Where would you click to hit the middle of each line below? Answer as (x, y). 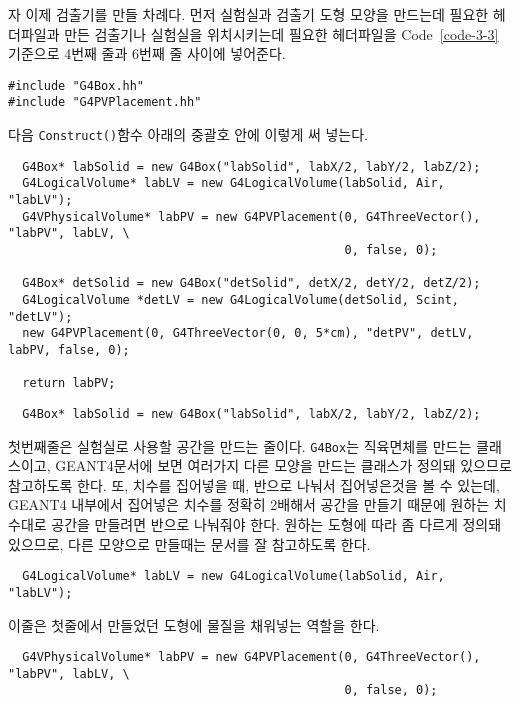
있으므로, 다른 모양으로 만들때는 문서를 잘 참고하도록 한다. (189, 543)
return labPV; (69, 383)
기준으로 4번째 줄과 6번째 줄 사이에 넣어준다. (147, 53)
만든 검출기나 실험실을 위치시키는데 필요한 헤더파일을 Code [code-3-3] (281, 33)
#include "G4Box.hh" (76, 85)
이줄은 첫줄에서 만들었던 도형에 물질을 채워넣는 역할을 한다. (194, 624)
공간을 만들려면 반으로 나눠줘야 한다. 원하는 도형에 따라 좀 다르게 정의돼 (276, 524)
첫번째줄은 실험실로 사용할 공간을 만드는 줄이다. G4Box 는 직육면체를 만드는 (240, 445)
